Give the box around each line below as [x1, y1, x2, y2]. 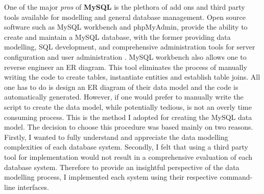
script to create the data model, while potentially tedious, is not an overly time [4, 101, 252, 112]
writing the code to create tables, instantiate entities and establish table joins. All [4, 71, 260, 82]
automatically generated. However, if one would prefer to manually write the [4, 91, 244, 102]
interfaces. [17, 181, 50, 192]
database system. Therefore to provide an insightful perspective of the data [4, 161, 239, 172]
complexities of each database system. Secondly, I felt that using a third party [4, 141, 249, 152]
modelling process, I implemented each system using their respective [4, 172, 218, 182]
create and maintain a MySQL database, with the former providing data [4, 31, 231, 42]
